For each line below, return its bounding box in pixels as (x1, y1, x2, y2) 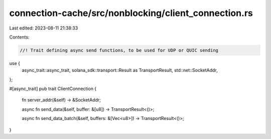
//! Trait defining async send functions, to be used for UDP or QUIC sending (20, 47, 218, 53)
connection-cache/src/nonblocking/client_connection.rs (9, 7, 253, 18)
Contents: (9, 34, 30, 40)
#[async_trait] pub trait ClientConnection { (9, 85, 97, 92)
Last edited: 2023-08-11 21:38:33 (9, 25, 78, 31)
